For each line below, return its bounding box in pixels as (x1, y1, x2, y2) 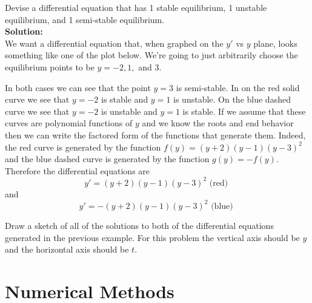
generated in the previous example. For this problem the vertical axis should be (5, 231, 300, 243)
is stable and (101, 93, 148, 106)
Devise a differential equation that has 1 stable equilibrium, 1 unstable (5, 1, 267, 13)
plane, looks (253, 36, 297, 49)
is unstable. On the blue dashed (173, 93, 291, 106)
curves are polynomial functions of (5, 117, 133, 129)
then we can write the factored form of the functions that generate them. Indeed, (5, 128, 306, 141)
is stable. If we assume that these (182, 104, 306, 117)
